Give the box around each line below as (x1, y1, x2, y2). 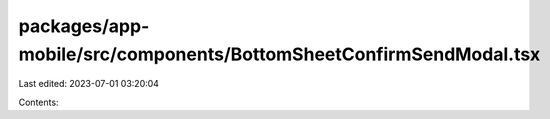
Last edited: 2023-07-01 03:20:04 (18, 78, 160, 90)
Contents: (18, 96, 59, 108)
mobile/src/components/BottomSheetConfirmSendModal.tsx (18, 43, 541, 65)
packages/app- (18, 15, 150, 37)
